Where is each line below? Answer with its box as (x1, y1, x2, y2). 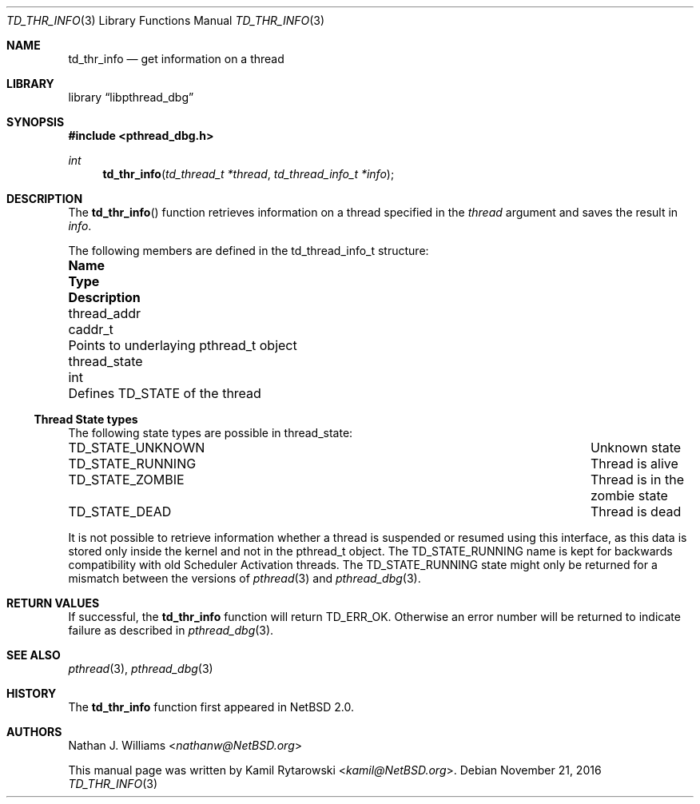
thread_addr (68, 305, 141, 321)
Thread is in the (590, 472, 684, 488)
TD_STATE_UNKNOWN (68, 440, 205, 456)
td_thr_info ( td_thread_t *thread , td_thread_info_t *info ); (102, 167, 395, 181)
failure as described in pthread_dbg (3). (68, 623, 274, 637)
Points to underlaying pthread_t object (68, 337, 297, 353)
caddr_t (68, 321, 113, 337)
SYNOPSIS (6, 115, 65, 129)
